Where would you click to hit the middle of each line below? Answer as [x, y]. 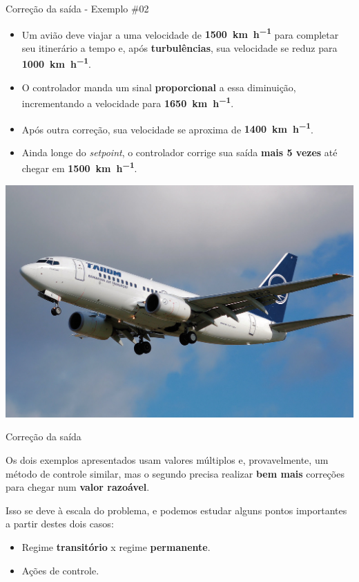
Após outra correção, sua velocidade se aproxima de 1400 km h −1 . [167, 128]
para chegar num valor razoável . [78, 487]
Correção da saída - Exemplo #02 [77, 8]
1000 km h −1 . [56, 63]
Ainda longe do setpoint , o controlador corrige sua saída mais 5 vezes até [179, 152]
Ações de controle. [60, 570]
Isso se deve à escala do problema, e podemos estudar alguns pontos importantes [176, 510]
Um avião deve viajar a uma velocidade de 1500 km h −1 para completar [180, 33]
